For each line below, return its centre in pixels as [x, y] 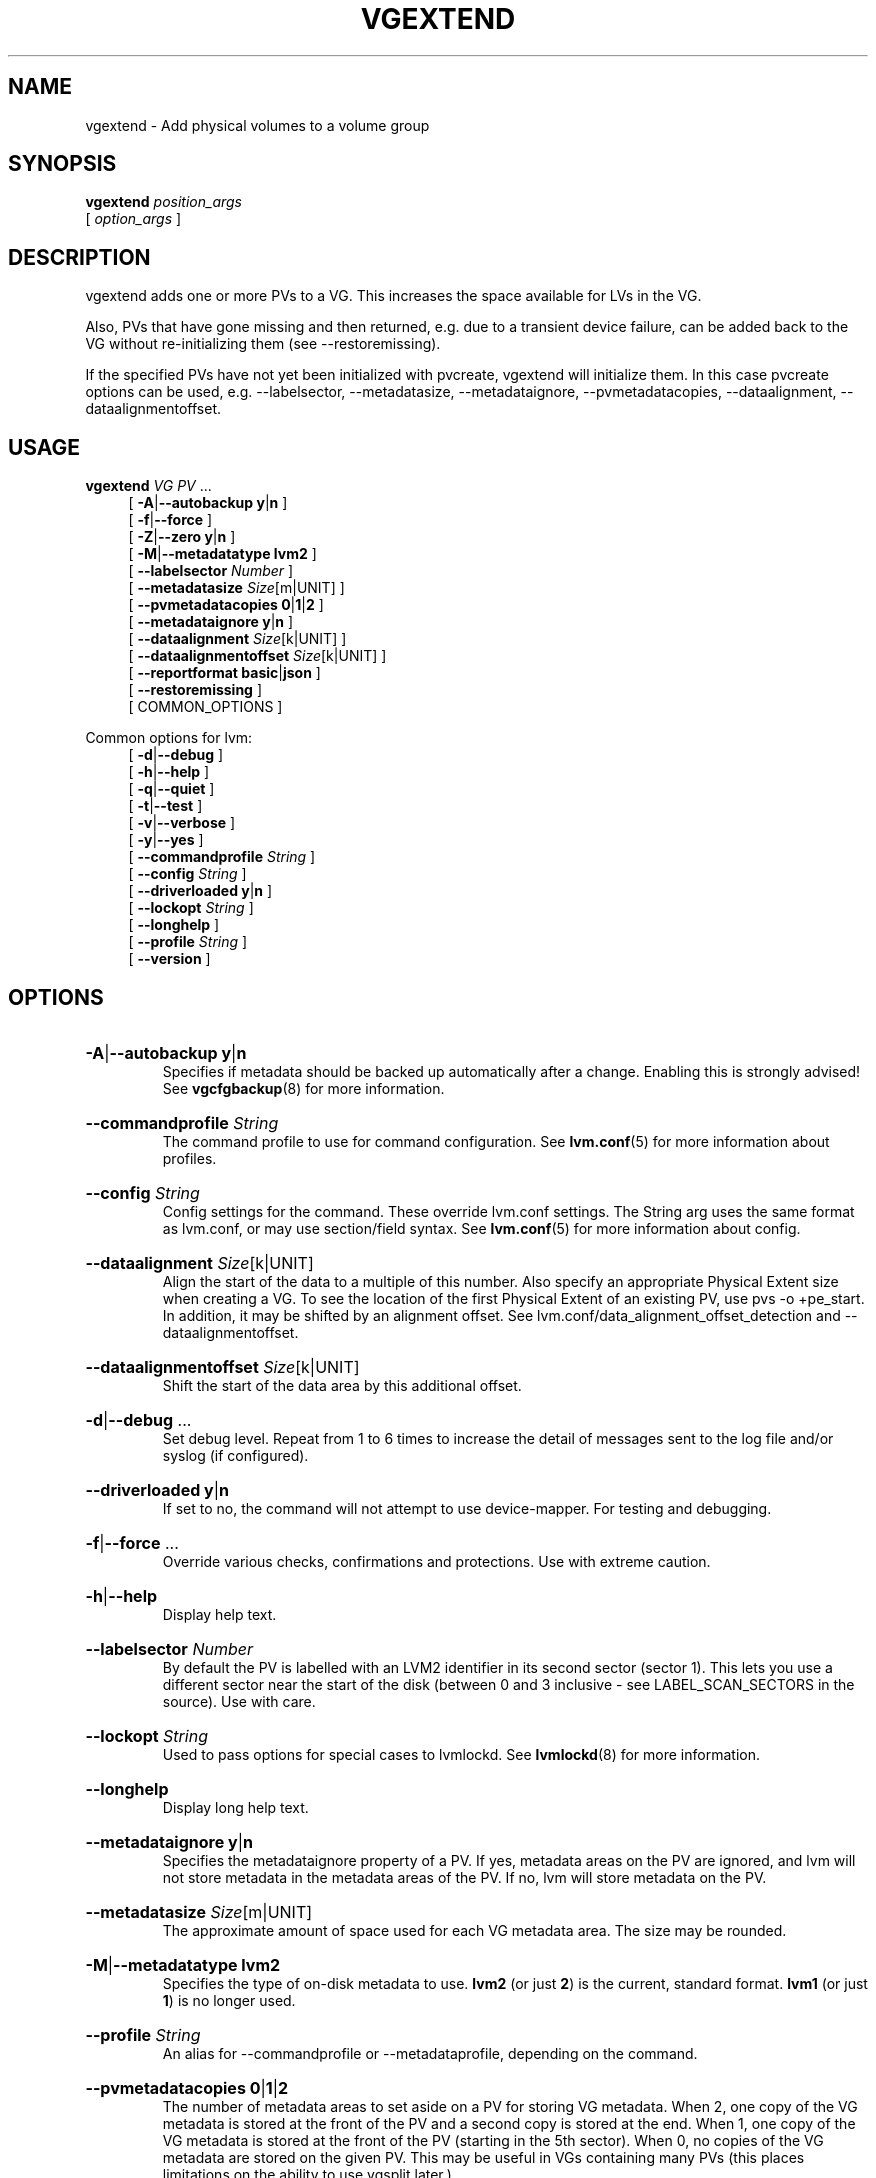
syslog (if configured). [235, 1455]
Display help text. [219, 1614]
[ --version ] [169, 959]
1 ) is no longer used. [229, 2000]
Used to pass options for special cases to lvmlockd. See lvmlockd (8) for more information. [461, 1754]
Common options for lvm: [169, 738]
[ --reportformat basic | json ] [224, 673]
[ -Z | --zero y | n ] [182, 537]
